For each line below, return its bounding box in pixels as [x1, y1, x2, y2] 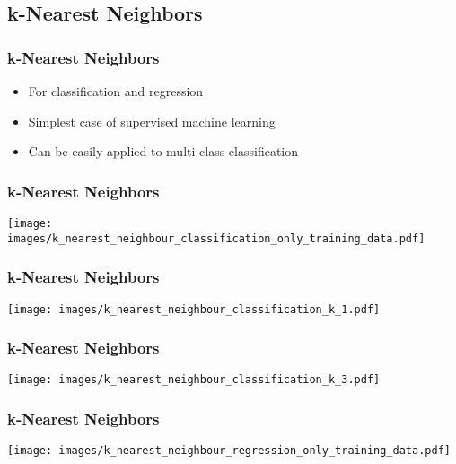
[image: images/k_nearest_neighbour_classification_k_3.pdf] [7, 373, 381, 387]
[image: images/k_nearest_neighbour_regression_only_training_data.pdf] [7, 444, 451, 458]
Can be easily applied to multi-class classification [28, 142, 298, 161]
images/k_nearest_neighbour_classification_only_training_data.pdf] [7, 232, 425, 245]
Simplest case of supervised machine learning [28, 111, 276, 130]
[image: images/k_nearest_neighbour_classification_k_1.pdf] [7, 302, 381, 316]
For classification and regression [28, 82, 204, 100]
